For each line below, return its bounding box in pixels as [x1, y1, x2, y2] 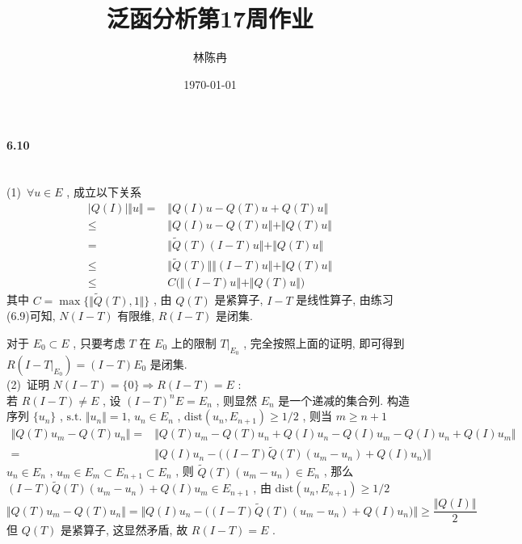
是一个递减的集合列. [278, 391, 384, 408]
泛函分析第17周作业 [106, 2, 314, 35]
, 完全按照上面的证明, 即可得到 [243, 334, 405, 351]
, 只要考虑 [73, 334, 125, 351]
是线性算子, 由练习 [296, 291, 394, 308]
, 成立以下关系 [66, 183, 141, 200]
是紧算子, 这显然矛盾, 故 [61, 521, 188, 538]
